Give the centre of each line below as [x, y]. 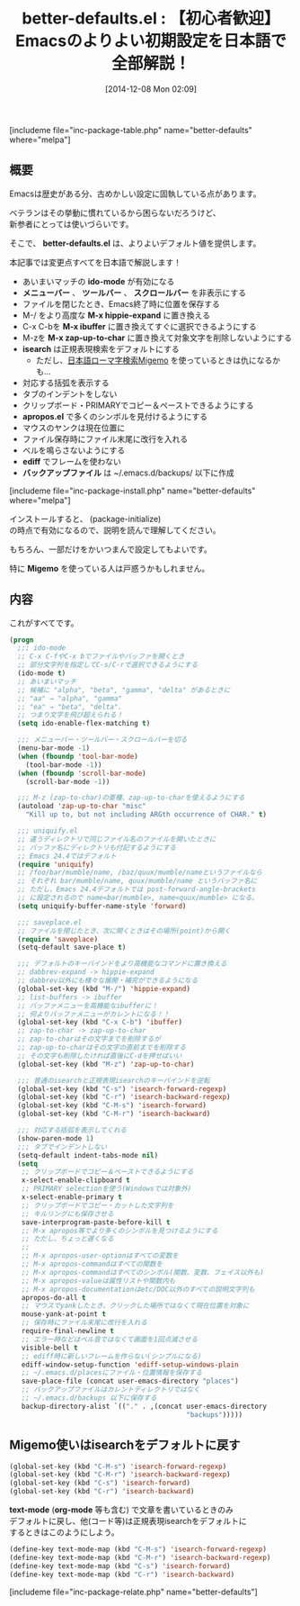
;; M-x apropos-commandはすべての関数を [92, 1264]
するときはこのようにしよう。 [64, 1532]
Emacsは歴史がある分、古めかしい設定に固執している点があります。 [136, 194]
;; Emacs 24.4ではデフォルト [67, 856]
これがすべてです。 [44, 623]
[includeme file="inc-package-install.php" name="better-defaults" [132, 491]
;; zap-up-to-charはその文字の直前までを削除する [102, 1048]
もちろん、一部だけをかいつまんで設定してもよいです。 [111, 549]
